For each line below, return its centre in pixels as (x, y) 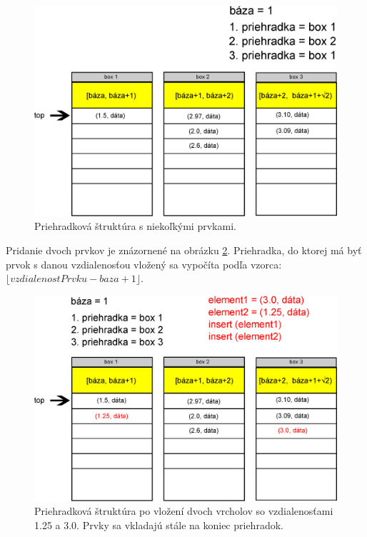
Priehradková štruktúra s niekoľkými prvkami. (135, 226)
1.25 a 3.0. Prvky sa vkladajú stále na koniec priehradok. (159, 525)
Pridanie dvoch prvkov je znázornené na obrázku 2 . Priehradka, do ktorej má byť (184, 250)
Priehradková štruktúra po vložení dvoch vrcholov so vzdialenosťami (184, 511)
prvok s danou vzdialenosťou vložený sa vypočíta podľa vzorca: (144, 264)
